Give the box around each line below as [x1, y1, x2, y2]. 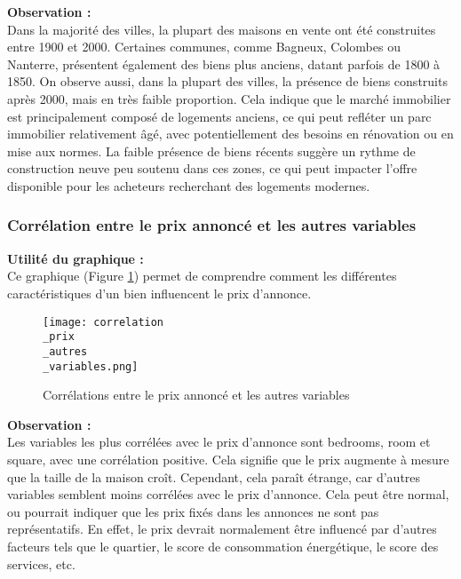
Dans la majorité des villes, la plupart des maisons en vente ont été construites [7, 20, 436, 38]
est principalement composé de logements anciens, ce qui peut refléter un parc [7, 107, 432, 125]
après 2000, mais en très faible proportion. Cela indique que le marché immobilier [7, 89, 451, 107]
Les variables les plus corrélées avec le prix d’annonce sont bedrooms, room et [7, 432, 431, 451]
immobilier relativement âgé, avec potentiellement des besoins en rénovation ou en [7, 124, 454, 143]
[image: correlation [43, 315, 164, 329]
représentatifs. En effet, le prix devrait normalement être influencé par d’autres [7, 520, 437, 538]
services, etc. [7, 554, 76, 573]
